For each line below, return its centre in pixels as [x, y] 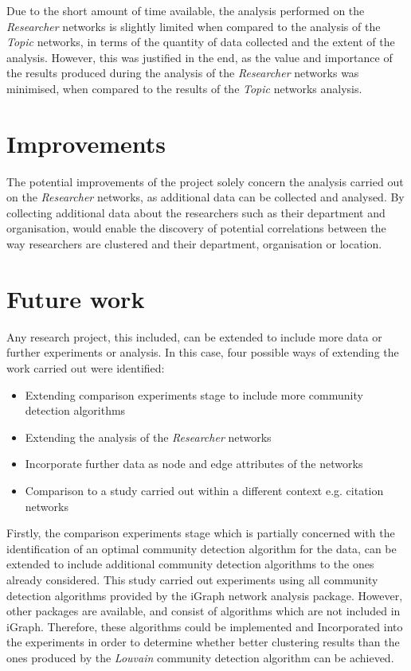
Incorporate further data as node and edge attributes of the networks [194, 464]
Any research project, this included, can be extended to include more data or [194, 336]
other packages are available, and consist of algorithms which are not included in [204, 611]
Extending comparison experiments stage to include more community [194, 394]
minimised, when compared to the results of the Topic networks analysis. [184, 88]
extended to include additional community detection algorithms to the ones [190, 564]
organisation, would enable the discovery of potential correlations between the [196, 228]
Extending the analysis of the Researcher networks [148, 437]
